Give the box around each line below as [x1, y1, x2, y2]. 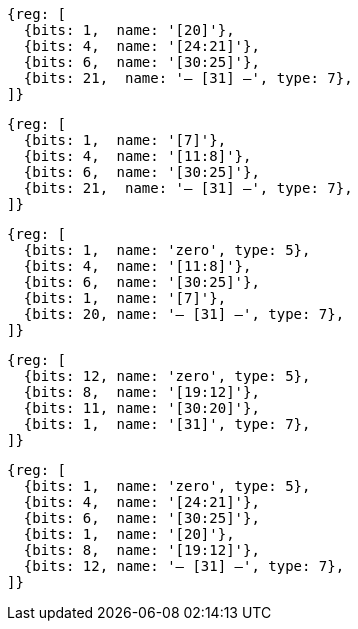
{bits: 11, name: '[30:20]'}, [23, 400, 260, 416]
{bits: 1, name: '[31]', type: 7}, [23, 416, 311, 432]
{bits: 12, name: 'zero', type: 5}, [23, 368, 311, 384]
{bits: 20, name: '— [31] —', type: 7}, [23, 306, 345, 322]
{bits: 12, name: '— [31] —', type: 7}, [23, 558, 345, 574]
